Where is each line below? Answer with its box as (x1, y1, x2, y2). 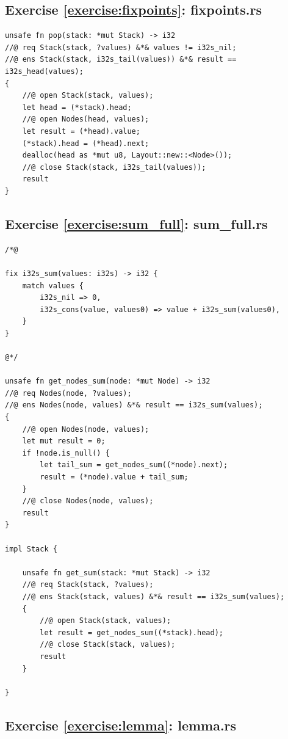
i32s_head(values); (5, 67, 84, 76)
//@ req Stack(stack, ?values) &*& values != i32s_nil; (5, 43, 237, 52)
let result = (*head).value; (22, 126, 140, 136)
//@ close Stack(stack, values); (40, 640, 176, 649)
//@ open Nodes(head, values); (22, 115, 149, 124)
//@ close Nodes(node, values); (22, 497, 154, 506)
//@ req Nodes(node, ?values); (5, 388, 132, 398)
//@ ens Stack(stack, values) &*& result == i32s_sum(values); (22, 592, 285, 601)
